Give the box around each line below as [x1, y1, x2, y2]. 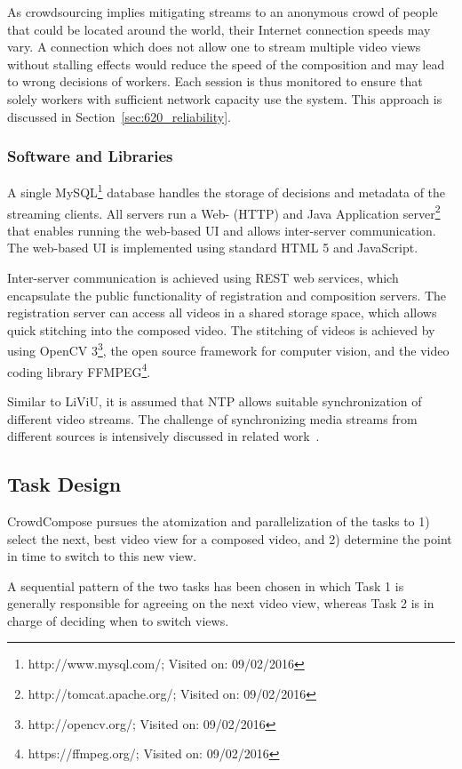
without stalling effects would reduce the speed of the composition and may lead [7, 54, 445, 73]
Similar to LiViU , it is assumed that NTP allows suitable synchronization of [7, 391, 422, 410]
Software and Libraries [7, 145, 173, 167]
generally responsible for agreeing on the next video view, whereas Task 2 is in [7, 594, 434, 613]
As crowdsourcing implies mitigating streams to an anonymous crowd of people [7, 3, 438, 20]
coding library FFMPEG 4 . [7, 359, 151, 380]
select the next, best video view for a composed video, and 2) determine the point [7, 529, 452, 548]
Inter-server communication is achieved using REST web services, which [7, 268, 399, 287]
